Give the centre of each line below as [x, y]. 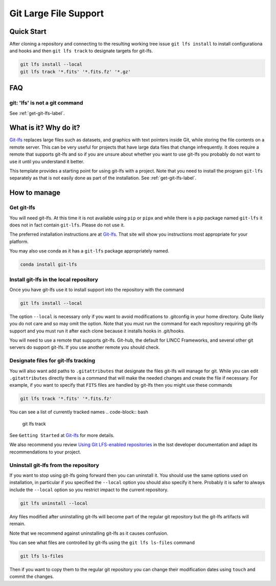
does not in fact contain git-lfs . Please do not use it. [67, 225]
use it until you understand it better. [47, 161]
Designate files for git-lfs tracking [52, 361]
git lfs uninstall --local [54, 503]
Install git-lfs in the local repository [54, 279]
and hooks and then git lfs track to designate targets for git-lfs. [81, 51]
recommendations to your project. [45, 452]
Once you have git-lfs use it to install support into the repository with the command [97, 289]
